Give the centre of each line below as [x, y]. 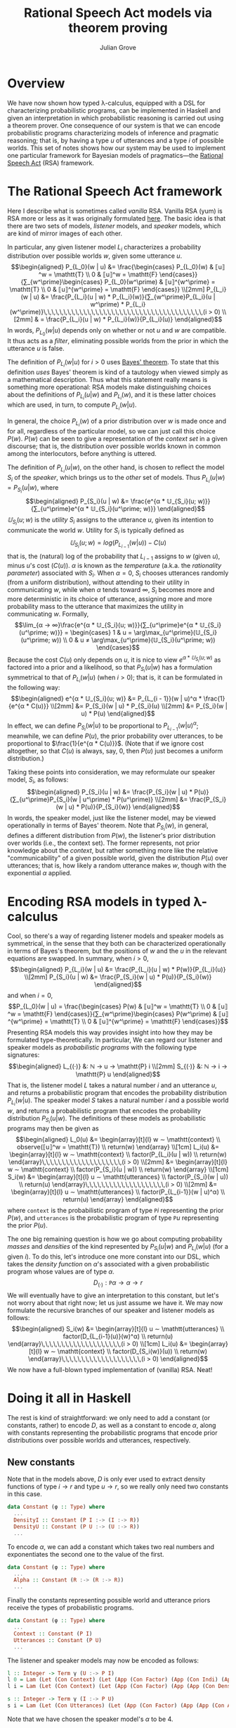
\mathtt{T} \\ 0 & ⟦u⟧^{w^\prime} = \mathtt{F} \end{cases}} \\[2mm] [107, 290]
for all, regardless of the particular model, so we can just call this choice [111, 431]
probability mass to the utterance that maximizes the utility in [96, 606]
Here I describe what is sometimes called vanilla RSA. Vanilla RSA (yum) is [115, 211]
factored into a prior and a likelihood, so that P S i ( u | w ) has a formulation [110, 668]
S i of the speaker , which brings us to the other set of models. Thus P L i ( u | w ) [116, 479]
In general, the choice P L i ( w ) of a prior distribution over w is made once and [117, 422]
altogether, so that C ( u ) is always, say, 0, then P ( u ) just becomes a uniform [115, 751]
